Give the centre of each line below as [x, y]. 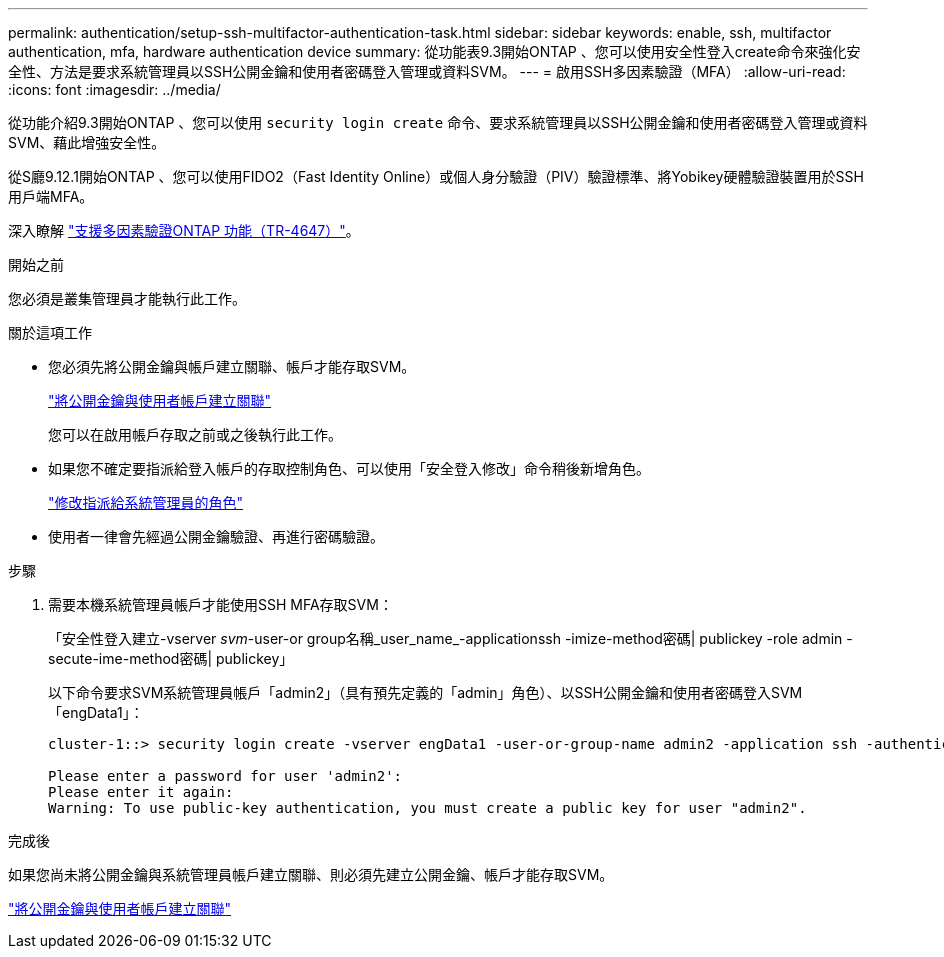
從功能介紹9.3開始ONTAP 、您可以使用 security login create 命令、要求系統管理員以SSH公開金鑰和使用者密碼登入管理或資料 [438, 122]
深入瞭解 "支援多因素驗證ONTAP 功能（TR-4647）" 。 [184, 230]
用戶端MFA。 [51, 196]
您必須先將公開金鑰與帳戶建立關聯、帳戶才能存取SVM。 [232, 366]
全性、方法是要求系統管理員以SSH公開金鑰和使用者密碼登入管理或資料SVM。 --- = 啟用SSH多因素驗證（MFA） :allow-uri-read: [427, 71]
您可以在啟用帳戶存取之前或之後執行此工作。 [195, 434]
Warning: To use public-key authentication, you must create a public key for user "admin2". [427, 808]
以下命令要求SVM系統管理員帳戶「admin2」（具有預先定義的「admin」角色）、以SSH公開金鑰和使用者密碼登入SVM [425, 692]
